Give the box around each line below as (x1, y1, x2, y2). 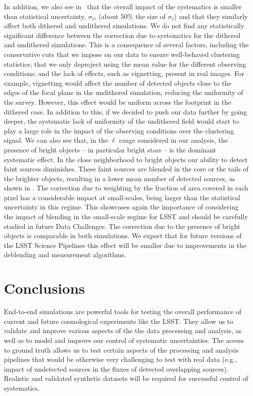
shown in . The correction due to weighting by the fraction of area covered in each (4, 183, 249, 193)
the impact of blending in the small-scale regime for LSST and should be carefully (4, 211, 248, 222)
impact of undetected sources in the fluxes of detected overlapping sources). (4, 363, 229, 374)
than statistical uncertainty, (4, 11, 86, 21)
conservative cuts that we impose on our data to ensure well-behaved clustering (4, 49, 240, 59)
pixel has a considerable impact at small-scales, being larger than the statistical (4, 192, 240, 202)
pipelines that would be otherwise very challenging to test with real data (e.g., (4, 354, 237, 364)
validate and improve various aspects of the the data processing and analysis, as (4, 325, 242, 336)
